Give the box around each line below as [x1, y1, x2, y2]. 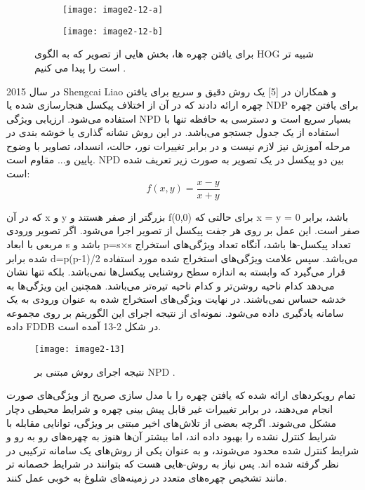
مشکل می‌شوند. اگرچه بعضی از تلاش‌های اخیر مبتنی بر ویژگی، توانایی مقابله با [6, 415, 337, 430]
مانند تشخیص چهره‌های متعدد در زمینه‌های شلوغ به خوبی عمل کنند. [6, 470, 287, 484]
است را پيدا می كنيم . [34, 60, 126, 74]
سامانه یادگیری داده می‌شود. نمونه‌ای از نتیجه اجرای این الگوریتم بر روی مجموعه [6, 305, 344, 320]
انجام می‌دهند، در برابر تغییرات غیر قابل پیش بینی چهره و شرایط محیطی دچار [6, 401, 333, 416]
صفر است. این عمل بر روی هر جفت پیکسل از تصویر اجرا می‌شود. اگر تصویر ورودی [6, 223, 360, 238]
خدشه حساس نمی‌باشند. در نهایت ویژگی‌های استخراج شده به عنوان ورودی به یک [6, 292, 346, 306]
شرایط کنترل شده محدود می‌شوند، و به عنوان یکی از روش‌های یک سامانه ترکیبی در [6, 442, 359, 457]
